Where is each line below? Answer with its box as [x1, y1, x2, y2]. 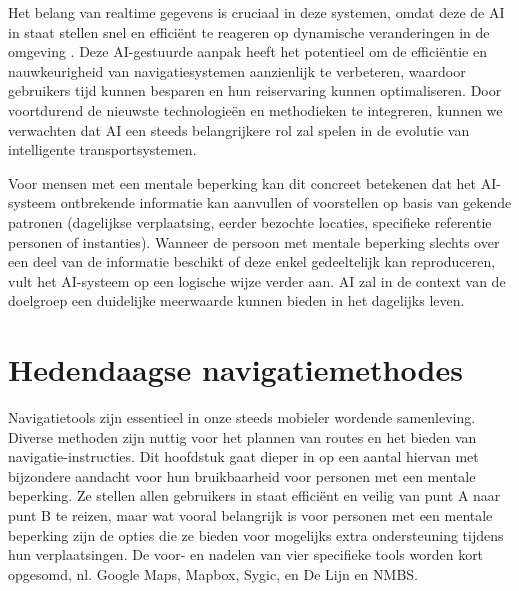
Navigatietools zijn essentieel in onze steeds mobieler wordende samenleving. [8, 407, 476, 428]
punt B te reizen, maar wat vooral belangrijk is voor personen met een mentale [8, 505, 493, 525]
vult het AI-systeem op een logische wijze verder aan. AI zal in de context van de [8, 270, 506, 291]
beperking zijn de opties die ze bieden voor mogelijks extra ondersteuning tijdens [8, 524, 504, 545]
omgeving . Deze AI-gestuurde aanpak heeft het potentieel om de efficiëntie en [8, 41, 487, 62]
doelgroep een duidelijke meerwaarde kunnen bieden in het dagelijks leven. [8, 290, 465, 311]
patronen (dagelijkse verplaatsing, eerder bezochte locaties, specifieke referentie [8, 211, 492, 232]
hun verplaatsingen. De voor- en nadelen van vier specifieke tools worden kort [8, 544, 484, 565]
